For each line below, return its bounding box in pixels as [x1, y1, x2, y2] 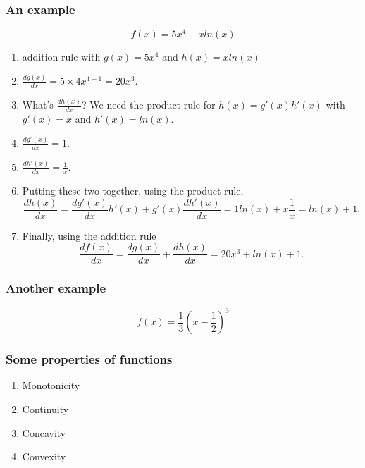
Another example [6, 279, 106, 297]
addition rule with [22, 49, 101, 64]
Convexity [22, 449, 66, 464]
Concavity [22, 425, 66, 440]
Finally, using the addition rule [22, 228, 156, 242]
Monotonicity [22, 378, 80, 393]
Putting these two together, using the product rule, [22, 183, 244, 198]
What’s [22, 97, 54, 112]
